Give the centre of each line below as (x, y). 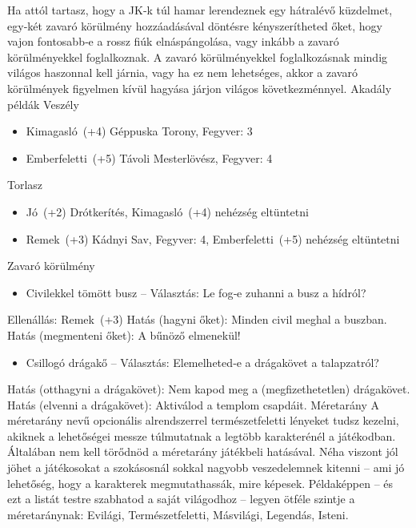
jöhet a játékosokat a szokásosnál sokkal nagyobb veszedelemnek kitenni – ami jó (206, 468)
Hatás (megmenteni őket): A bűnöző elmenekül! (124, 335)
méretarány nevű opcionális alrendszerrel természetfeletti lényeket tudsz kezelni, (203, 420)
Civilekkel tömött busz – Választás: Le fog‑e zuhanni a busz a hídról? (196, 292)
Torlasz (25, 185)
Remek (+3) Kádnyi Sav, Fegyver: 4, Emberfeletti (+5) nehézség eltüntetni (213, 238)
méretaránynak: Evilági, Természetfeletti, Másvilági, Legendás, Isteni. (178, 514)
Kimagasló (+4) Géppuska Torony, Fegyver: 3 (139, 131)
